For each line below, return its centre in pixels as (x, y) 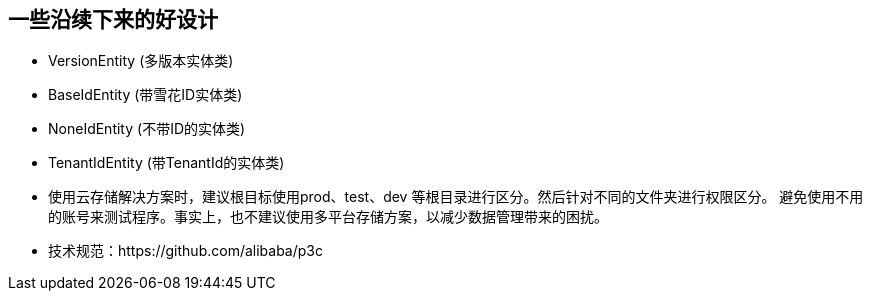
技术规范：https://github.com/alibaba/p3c (185, 251)
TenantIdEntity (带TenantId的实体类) (166, 163)
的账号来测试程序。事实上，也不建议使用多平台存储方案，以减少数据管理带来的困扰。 (328, 217)
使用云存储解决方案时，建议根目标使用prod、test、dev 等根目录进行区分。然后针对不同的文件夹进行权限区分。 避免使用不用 (456, 197)
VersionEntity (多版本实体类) (141, 61)
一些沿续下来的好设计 (113, 19)
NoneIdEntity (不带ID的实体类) (147, 129)
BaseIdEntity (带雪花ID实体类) (145, 95)
